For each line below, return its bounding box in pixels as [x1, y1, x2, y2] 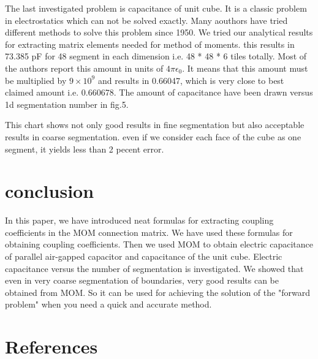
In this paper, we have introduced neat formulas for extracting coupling [5, 214, 274, 227]
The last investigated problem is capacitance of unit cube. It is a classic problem [5, 2, 307, 14]
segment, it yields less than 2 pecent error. [5, 142, 164, 155]
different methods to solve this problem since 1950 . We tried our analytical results [5, 26, 313, 39]
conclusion [5, 178, 94, 203]
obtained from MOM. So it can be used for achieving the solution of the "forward [5, 285, 310, 298]
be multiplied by [5, 74, 67, 86]
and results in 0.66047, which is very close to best [97, 74, 284, 86]
